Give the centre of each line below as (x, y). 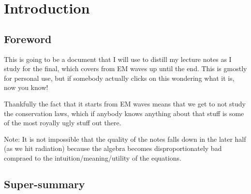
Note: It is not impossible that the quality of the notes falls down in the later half (125, 139)
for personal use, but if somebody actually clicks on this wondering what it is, (119, 78)
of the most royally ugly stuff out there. (63, 123)
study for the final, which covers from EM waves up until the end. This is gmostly (125, 68)
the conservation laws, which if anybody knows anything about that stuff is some (124, 113)
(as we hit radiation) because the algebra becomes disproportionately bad (113, 148)
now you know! (26, 87)
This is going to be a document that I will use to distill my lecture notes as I (118, 59)
